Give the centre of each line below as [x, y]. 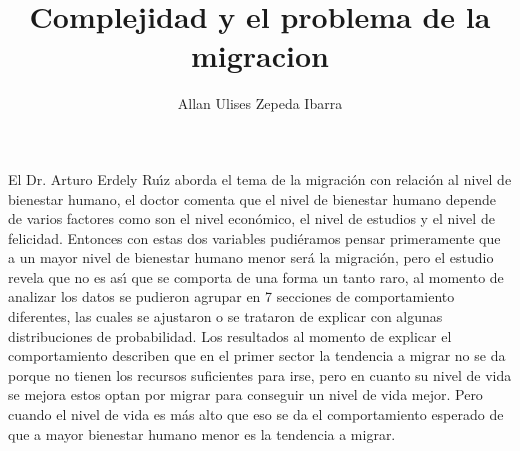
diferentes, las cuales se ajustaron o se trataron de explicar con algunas [225, 316]
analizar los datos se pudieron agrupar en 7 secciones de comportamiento [231, 296]
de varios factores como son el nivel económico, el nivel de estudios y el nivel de [251, 218]
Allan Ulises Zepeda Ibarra [260, 103]
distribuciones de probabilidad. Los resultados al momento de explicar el [230, 335]
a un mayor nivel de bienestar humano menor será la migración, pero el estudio [251, 257]
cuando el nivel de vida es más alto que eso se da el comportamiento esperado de [256, 414]
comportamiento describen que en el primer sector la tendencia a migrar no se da [257, 355]
